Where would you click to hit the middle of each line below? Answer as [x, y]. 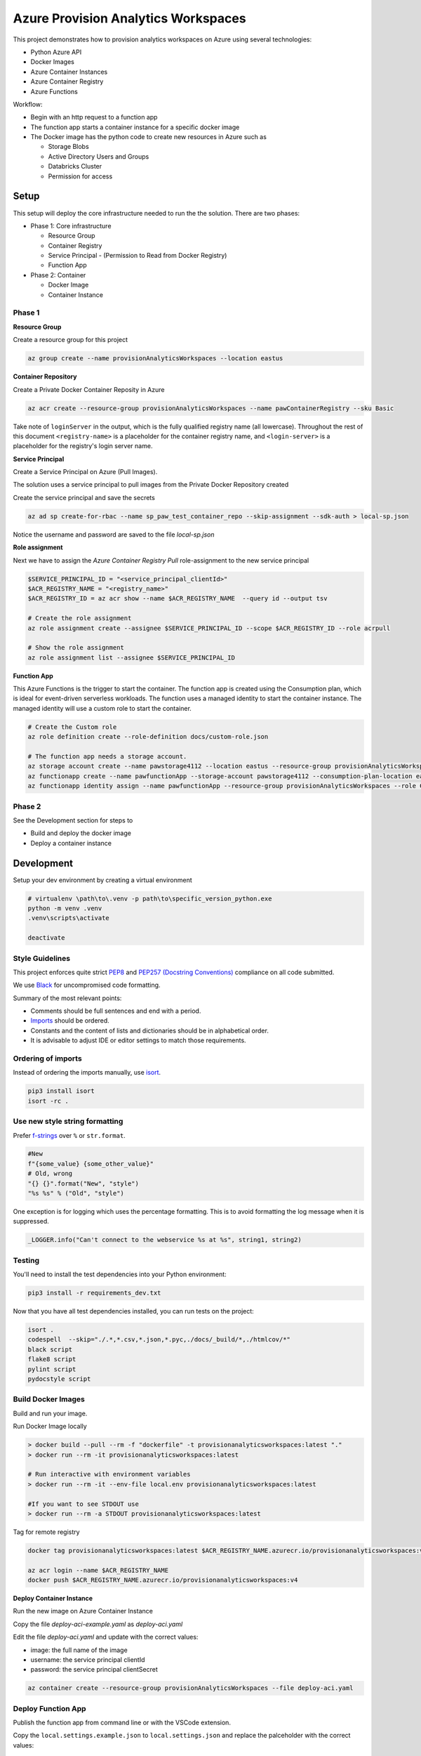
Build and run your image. [50, 1413]
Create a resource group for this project [71, 340]
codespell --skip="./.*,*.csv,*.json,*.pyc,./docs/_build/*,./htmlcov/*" [159, 1339]
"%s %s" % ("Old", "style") [76, 1193]
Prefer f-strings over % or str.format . [69, 1135]
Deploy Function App [50, 1708]
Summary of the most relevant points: [67, 998]
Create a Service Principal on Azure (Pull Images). [85, 472]
